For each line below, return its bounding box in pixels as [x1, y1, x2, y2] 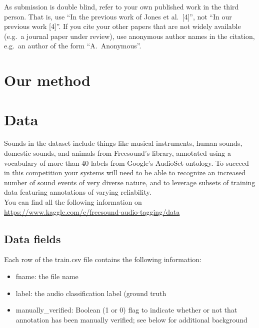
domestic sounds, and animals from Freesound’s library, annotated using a [4, 148, 231, 158]
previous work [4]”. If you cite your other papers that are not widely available [4, 21, 241, 31]
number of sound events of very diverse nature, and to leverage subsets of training [4, 177, 255, 187]
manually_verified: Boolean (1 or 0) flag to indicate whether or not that [15, 305, 237, 315]
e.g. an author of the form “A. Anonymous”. [4, 40, 141, 51]
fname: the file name [15, 271, 78, 282]
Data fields [4, 231, 61, 246]
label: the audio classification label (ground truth [15, 288, 166, 298]
